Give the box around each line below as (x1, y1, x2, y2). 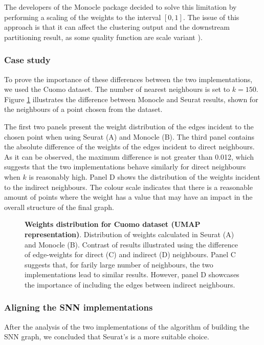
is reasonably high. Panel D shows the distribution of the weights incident (29, 171, 260, 182)
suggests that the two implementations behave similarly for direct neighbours (4, 161, 246, 172)
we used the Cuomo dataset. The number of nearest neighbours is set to (4, 84, 230, 94)
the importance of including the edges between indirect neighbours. (25, 279, 235, 290)
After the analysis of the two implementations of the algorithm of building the (4, 321, 250, 332)
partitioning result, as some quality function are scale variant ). (4, 31, 203, 42)
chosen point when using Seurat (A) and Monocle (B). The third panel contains (4, 131, 254, 142)
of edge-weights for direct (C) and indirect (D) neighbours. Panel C (25, 249, 236, 260)
